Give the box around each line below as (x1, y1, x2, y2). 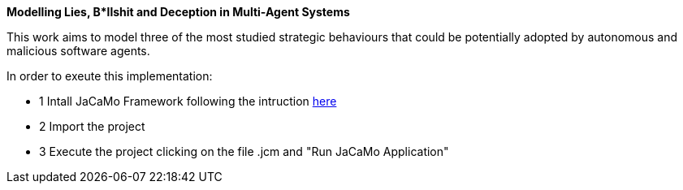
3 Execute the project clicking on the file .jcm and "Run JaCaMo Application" (39, 145, 449, 158)
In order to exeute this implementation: (6, 69, 213, 83)
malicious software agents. (6, 44, 150, 58)
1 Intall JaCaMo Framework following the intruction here (39, 94, 337, 108)
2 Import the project (39, 119, 145, 133)
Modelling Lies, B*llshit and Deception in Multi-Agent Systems (6, 5, 350, 19)
